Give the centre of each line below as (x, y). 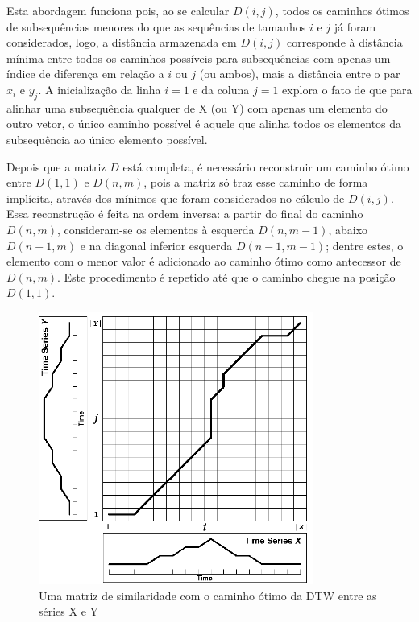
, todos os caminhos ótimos (342, 10)
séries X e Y (69, 611)
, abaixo (348, 229)
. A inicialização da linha (100, 89)
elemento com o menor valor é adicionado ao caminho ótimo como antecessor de (204, 261)
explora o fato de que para (347, 89)
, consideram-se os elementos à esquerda (156, 229)
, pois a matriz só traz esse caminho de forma (256, 182)
